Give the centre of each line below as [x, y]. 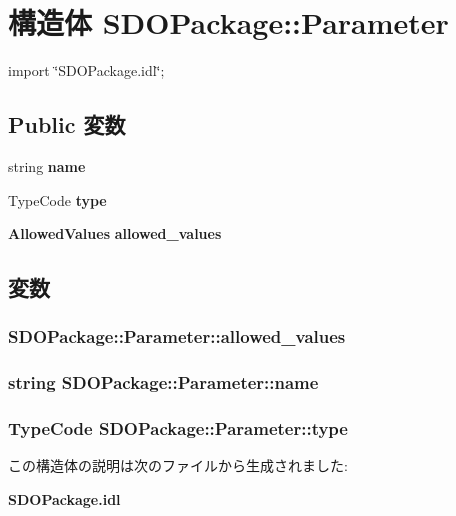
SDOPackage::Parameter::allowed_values [177, 336]
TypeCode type [57, 199]
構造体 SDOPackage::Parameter [228, 22]
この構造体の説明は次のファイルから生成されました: [178, 465]
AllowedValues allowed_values [115, 233]
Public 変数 [67, 124]
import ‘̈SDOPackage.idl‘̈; [86, 70]
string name [47, 165]
